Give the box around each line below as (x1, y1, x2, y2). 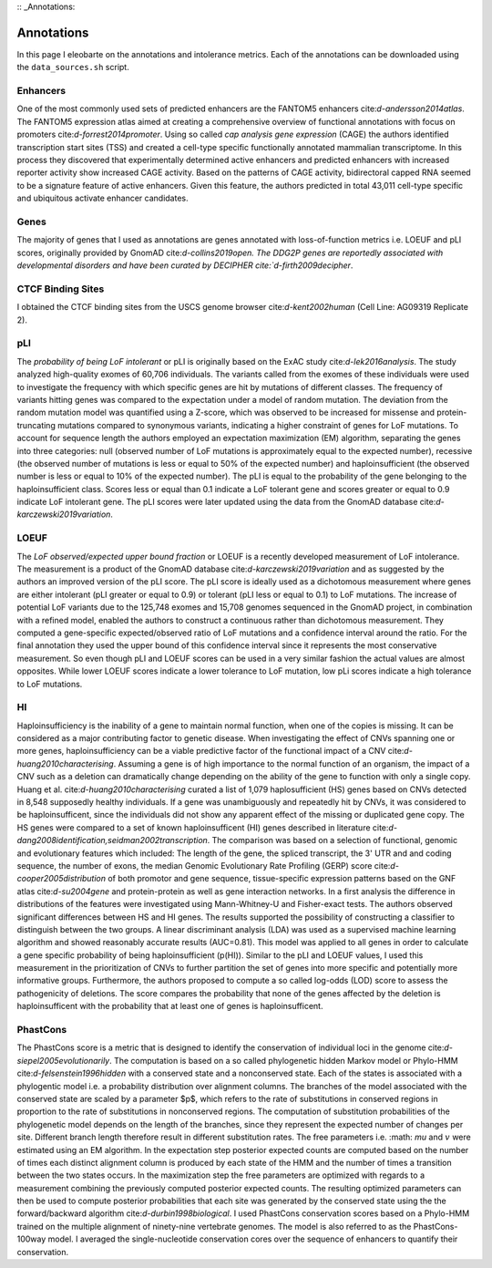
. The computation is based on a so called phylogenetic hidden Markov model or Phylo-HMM (109, 1055, 459, 1066)
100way (16, 1233, 46, 1244)
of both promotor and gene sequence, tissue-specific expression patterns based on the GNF (108, 873, 456, 884)
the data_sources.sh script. (16, 62, 129, 73)
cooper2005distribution (16, 873, 107, 884)
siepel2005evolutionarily (16, 1055, 110, 1066)
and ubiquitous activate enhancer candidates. (16, 192, 189, 204)
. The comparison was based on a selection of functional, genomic (207, 835, 458, 846)
